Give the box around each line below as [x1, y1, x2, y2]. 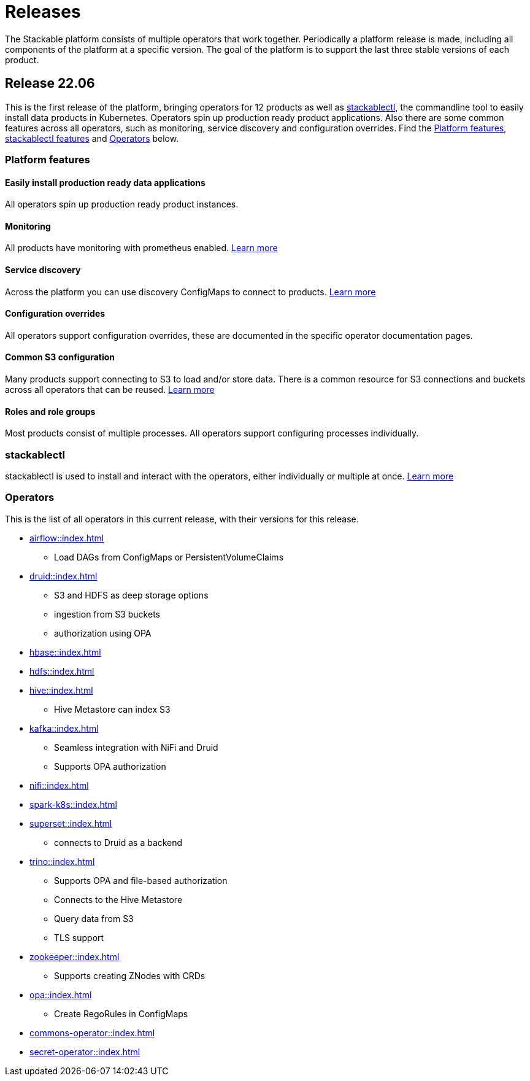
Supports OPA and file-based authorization [54, 875, 228, 886]
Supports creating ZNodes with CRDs [54, 970, 205, 981]
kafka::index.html [29, 723, 99, 734]
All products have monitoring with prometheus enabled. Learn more [5, 242, 278, 254]
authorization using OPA [54, 627, 152, 638]
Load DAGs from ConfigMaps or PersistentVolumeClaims [54, 551, 284, 562]
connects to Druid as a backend [54, 837, 183, 848]
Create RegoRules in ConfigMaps [54, 1008, 188, 1019]
